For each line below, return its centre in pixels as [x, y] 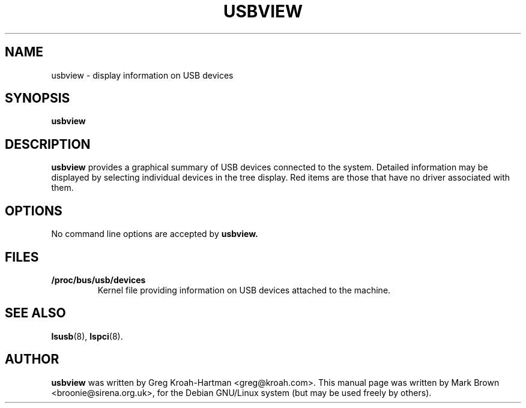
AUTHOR [32, 359]
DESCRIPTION [48, 144]
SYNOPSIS [38, 98]
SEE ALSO [35, 313]
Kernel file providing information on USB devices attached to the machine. [244, 290]
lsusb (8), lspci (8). [87, 336]
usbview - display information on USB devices [142, 75]
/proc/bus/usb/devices [98, 280]
